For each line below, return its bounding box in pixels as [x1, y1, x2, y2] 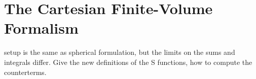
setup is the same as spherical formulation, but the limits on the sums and [4, 47, 235, 57]
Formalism [4, 18, 79, 38]
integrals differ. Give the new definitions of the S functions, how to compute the [4, 56, 252, 67]
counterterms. [4, 66, 47, 77]
